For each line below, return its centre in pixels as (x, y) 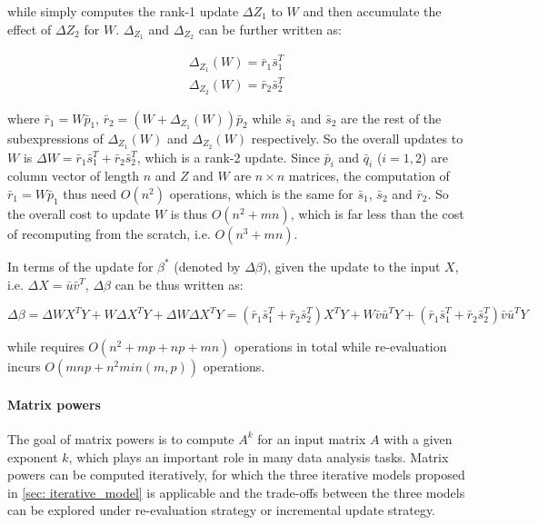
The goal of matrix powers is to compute (121, 438)
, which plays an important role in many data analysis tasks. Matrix (259, 456)
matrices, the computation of (369, 176)
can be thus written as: (179, 284)
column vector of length (74, 176)
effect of (30, 29)
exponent (33, 456)
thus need (90, 193)
